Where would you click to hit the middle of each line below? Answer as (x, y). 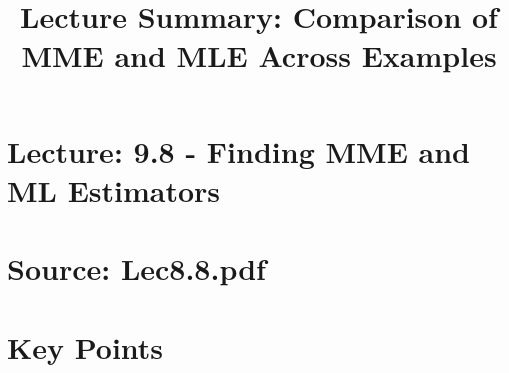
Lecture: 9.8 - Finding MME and (238, 150)
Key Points (85, 346)
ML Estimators (114, 189)
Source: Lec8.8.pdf (136, 268)
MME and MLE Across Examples (259, 55)
